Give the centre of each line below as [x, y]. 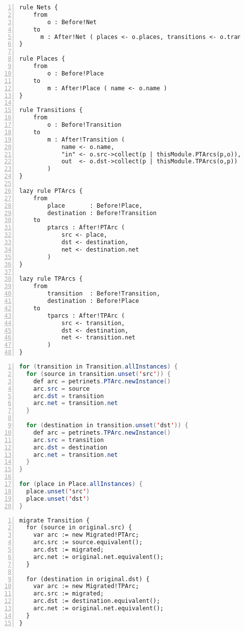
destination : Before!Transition [102, 213]
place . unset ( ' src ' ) [58, 491]
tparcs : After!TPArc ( [86, 315]
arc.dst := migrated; [68, 550]
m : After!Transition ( [86, 139]
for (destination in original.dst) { [88, 579]
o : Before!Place [76, 73]
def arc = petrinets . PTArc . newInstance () [102, 381]
